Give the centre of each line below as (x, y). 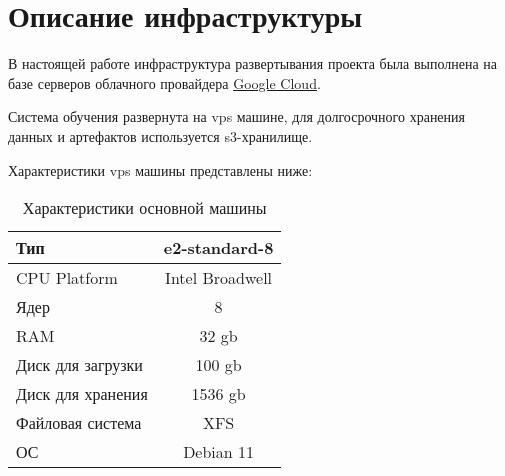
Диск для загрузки (79, 365)
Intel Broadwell (219, 278)
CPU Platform (67, 278)
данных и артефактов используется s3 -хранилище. (160, 135)
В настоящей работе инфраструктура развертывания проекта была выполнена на (253, 63)
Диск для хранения (82, 394)
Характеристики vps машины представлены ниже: (160, 169)
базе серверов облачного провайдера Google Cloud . (164, 82)
